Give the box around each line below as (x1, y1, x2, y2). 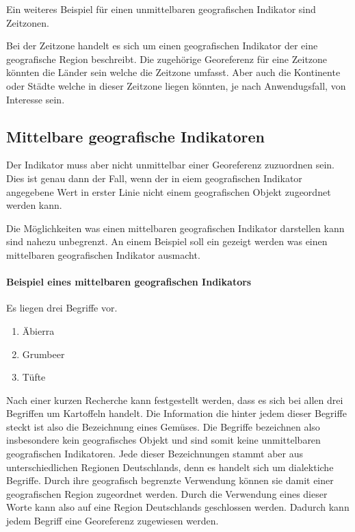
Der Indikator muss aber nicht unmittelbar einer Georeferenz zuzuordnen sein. (6, 157, 334, 172)
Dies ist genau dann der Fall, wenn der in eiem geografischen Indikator (6, 170, 302, 185)
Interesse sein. (6, 92, 65, 106)
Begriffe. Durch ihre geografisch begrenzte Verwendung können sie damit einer (6, 473, 334, 487)
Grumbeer (22, 346, 65, 361)
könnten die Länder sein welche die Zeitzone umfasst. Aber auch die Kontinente (6, 65, 341, 79)
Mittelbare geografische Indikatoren (6, 125, 265, 147)
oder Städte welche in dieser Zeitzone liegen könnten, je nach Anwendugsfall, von (6, 78, 346, 92)
